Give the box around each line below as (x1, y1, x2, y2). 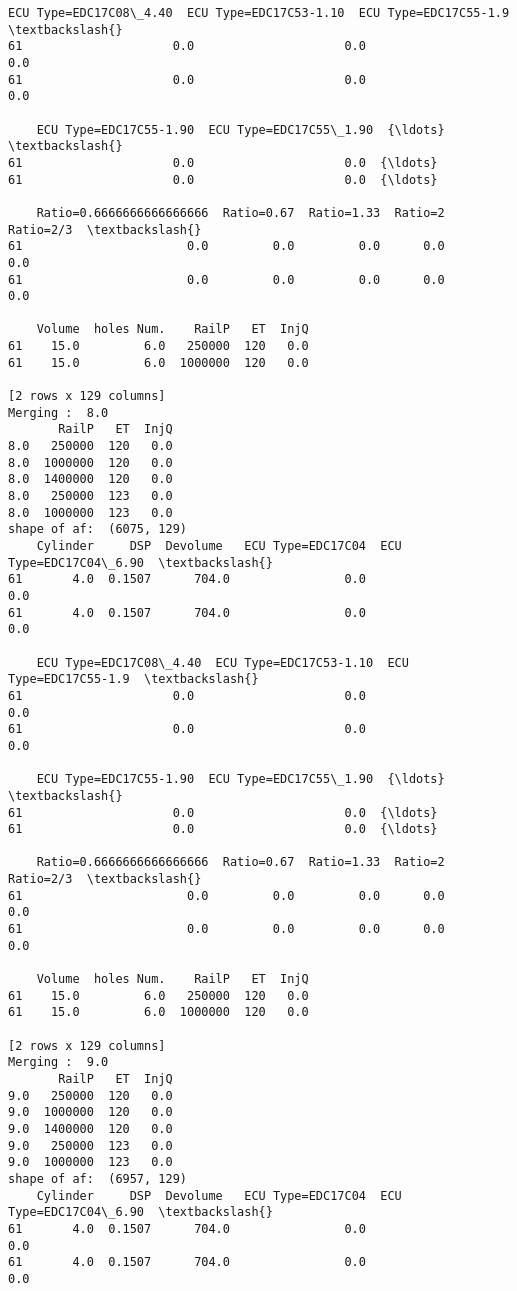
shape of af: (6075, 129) (8, 522, 187, 537)
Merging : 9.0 (8, 1055, 109, 1070)
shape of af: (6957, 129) (8, 1171, 187, 1186)
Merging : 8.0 (8, 405, 109, 420)
